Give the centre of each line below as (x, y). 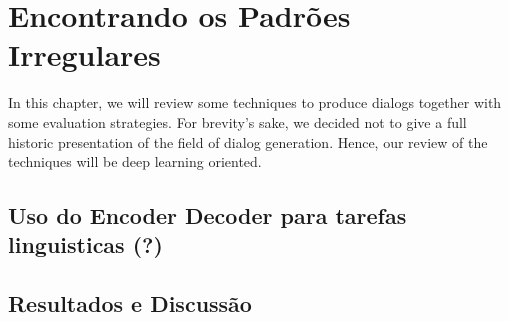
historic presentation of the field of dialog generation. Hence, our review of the (248, 141)
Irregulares (84, 54)
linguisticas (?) (85, 244)
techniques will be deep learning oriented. (135, 161)
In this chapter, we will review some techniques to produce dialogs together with (255, 102)
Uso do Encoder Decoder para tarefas (207, 215)
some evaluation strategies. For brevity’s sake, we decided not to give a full (237, 121)
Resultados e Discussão (130, 303)
